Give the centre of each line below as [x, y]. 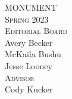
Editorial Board [36, 31]
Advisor [20, 77]
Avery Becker [29, 42]
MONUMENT [31, 7]
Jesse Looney [29, 65]
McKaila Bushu [33, 54]
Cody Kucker [29, 89]
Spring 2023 [27, 19]
